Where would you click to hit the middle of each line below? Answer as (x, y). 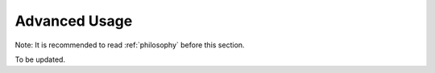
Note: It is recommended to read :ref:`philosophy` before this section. (130, 45)
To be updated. (40, 59)
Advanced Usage (74, 21)
